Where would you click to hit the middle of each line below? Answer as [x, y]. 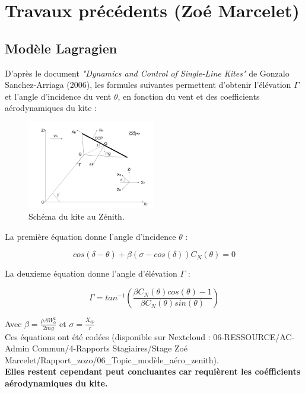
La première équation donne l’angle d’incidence [90, 236]
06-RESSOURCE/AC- [254, 336]
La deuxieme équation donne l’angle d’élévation [91, 273]
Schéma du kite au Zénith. [77, 216]
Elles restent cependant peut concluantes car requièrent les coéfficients [153, 371]
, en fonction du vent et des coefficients [189, 96]
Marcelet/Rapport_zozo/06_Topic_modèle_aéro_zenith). [112, 359]
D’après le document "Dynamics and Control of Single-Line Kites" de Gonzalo [147, 73]
